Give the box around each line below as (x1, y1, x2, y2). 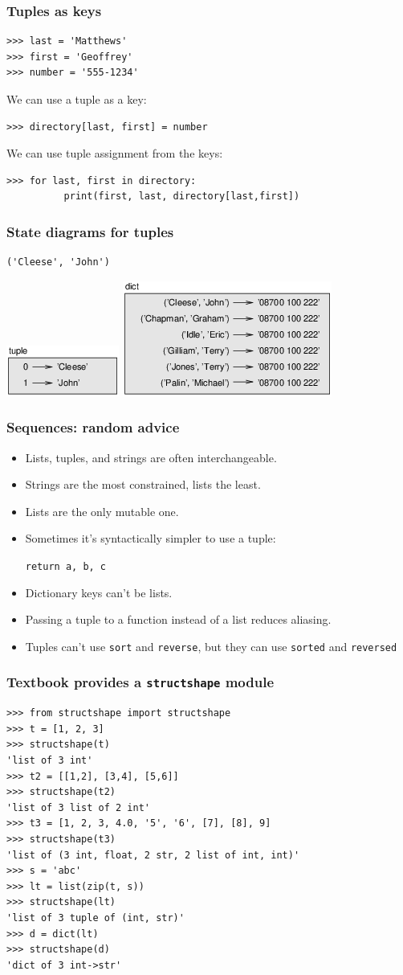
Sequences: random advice (6, 417, 180, 437)
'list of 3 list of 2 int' (6, 801, 150, 813)
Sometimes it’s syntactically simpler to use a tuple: (25, 530, 276, 547)
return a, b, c (25, 560, 107, 572)
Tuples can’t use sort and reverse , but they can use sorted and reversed (25, 637, 397, 654)
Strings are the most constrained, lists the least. (25, 476, 261, 493)
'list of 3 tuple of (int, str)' (6, 912, 185, 924)
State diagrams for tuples (6, 221, 174, 241)
